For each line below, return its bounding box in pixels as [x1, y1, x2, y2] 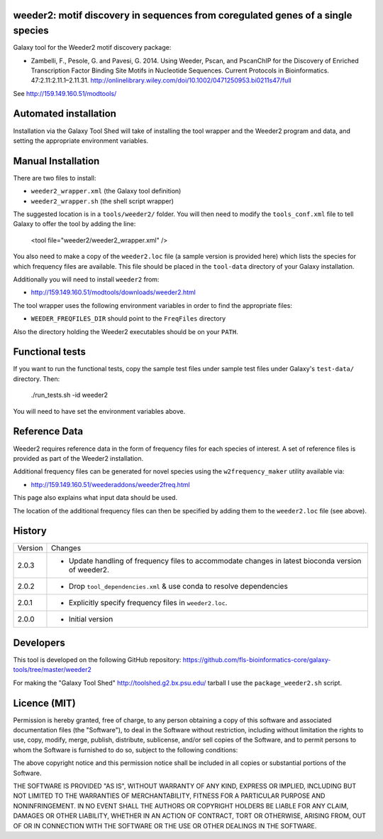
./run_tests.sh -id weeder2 [30, 391, 109, 400]
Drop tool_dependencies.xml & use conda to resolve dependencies [68, 582, 289, 592]
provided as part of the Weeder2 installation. [13, 454, 144, 462]
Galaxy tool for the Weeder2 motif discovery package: [13, 43, 172, 52]
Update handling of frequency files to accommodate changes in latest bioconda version [68, 556, 362, 566]
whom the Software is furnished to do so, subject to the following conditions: [13, 745, 238, 754]
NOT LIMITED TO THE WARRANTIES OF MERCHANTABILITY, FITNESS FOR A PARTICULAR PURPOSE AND [13, 791, 326, 800]
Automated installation [13, 107, 117, 120]
